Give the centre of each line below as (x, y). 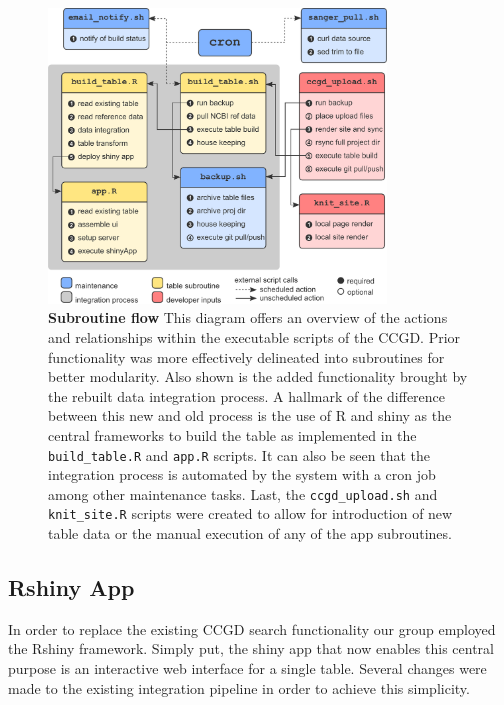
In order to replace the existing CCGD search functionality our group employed (252, 628)
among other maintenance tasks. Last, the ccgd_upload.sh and (243, 493)
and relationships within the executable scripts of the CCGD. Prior (254, 336)
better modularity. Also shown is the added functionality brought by (258, 376)
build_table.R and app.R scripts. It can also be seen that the (239, 454)
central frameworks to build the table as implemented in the (232, 434)
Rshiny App (71, 587)
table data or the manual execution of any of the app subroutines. (250, 533)
